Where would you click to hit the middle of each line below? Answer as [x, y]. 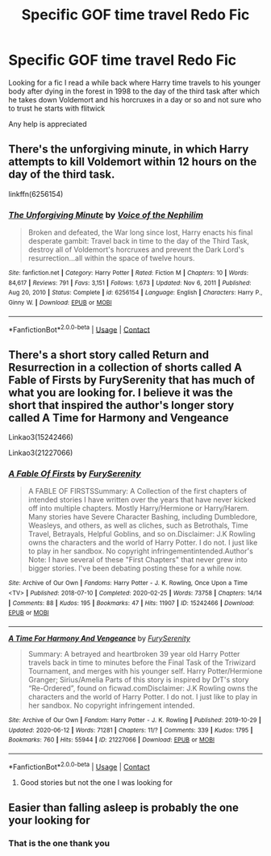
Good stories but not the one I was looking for [96, 782]
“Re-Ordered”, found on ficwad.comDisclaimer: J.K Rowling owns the [143, 688]
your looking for [49, 821]
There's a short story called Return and [109, 355]
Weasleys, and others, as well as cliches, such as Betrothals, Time [138, 525]
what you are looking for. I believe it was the [121, 393]
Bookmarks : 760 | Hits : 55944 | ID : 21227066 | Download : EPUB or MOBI [112, 740]
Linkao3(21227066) [41, 453]
